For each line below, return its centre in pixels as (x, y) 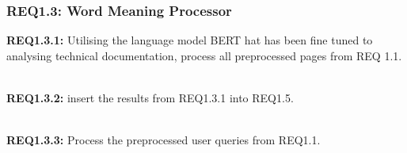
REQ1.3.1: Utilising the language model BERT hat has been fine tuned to (190, 40)
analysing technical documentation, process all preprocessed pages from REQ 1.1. (204, 55)
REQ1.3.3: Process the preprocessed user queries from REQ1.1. (164, 140)
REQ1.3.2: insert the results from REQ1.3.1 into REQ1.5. (150, 98)
